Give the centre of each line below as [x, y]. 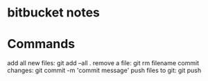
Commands [41, 44]
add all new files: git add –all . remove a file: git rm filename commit [103, 63]
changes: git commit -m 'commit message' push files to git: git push [104, 71]
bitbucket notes [54, 13]
